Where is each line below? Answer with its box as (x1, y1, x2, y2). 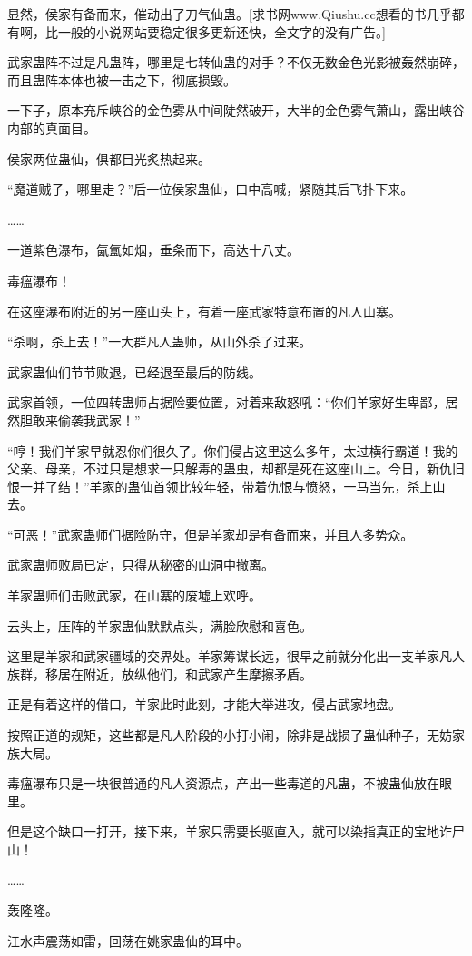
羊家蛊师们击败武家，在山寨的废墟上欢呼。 (7, 586, 261, 605)
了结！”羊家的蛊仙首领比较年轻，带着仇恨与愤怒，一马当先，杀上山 (44, 476, 446, 495)
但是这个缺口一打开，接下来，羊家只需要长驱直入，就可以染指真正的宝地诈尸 (7, 822, 465, 841)
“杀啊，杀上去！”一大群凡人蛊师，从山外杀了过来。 (7, 332, 312, 351)
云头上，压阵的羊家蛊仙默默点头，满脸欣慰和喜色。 (7, 616, 312, 635)
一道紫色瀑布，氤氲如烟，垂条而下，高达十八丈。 (7, 240, 300, 259)
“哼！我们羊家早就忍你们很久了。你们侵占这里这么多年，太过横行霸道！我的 (7, 441, 458, 460)
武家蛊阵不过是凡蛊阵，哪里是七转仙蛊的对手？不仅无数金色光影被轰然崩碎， (7, 53, 465, 72)
